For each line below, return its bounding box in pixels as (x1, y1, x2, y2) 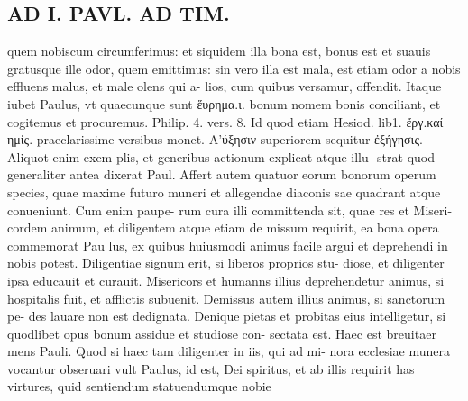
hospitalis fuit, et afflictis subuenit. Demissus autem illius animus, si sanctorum (7, 288, 445, 307)
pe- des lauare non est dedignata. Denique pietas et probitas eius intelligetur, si (7, 306, 446, 325)
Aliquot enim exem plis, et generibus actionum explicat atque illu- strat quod (7, 147, 435, 166)
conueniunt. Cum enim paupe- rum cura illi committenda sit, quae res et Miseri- (7, 200, 453, 219)
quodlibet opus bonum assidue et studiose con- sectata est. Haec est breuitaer (7, 324, 436, 342)
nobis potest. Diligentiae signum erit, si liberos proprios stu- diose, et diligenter (7, 253, 445, 272)
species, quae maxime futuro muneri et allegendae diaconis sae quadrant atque (7, 182, 441, 201)
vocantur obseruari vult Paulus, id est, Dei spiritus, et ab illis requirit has (7, 359, 415, 378)
